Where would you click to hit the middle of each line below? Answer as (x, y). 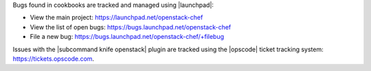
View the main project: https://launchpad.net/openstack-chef (116, 18)
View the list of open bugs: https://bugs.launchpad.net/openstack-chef (131, 27)
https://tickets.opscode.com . (54, 59)
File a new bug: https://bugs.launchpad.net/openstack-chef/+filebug (127, 37)
